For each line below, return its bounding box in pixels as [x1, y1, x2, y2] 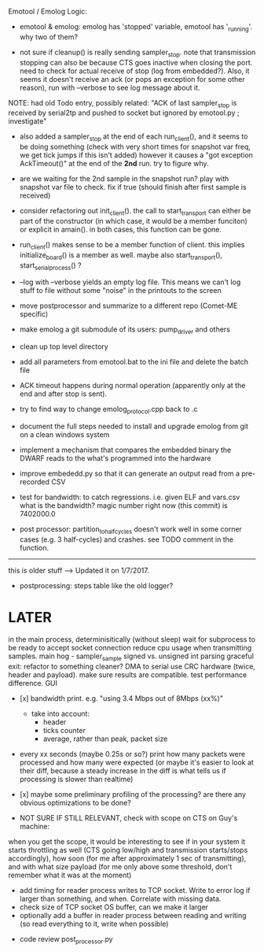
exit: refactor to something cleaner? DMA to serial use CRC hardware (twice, [8, 661, 255, 671]
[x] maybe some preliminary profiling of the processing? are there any [19, 789, 246, 798]
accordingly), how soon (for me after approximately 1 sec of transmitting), [8, 854, 247, 863]
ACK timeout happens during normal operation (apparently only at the [19, 381, 246, 391]
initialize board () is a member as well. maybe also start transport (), [19, 250, 222, 261]
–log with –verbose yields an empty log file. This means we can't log [19, 277, 241, 287]
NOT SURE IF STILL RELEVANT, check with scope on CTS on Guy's [19, 813, 238, 822]
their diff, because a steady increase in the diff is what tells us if [19, 765, 226, 775]
